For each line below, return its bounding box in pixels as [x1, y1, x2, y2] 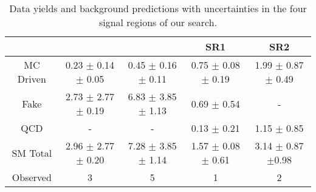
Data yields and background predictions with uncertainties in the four [9, 1, 307, 15]
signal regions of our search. [98, 15, 218, 29]
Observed [12, 170, 52, 184]
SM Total [12, 145, 52, 160]
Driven [17, 72, 46, 86]
